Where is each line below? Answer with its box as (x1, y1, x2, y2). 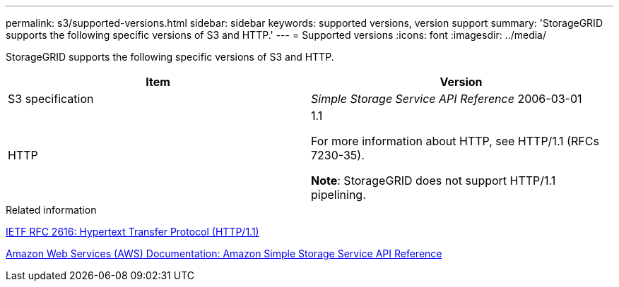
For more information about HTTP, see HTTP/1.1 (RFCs (311, 134, 599, 148)
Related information (6, 204, 97, 216)
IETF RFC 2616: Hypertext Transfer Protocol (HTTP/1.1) (6, 226, 259, 238)
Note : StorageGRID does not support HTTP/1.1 (311, 173, 556, 188)
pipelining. (311, 188, 366, 202)
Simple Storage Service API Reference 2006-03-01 (311, 92, 582, 106)
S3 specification (8, 92, 94, 106)
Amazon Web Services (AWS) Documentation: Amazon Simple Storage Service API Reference (6, 248, 442, 259)
